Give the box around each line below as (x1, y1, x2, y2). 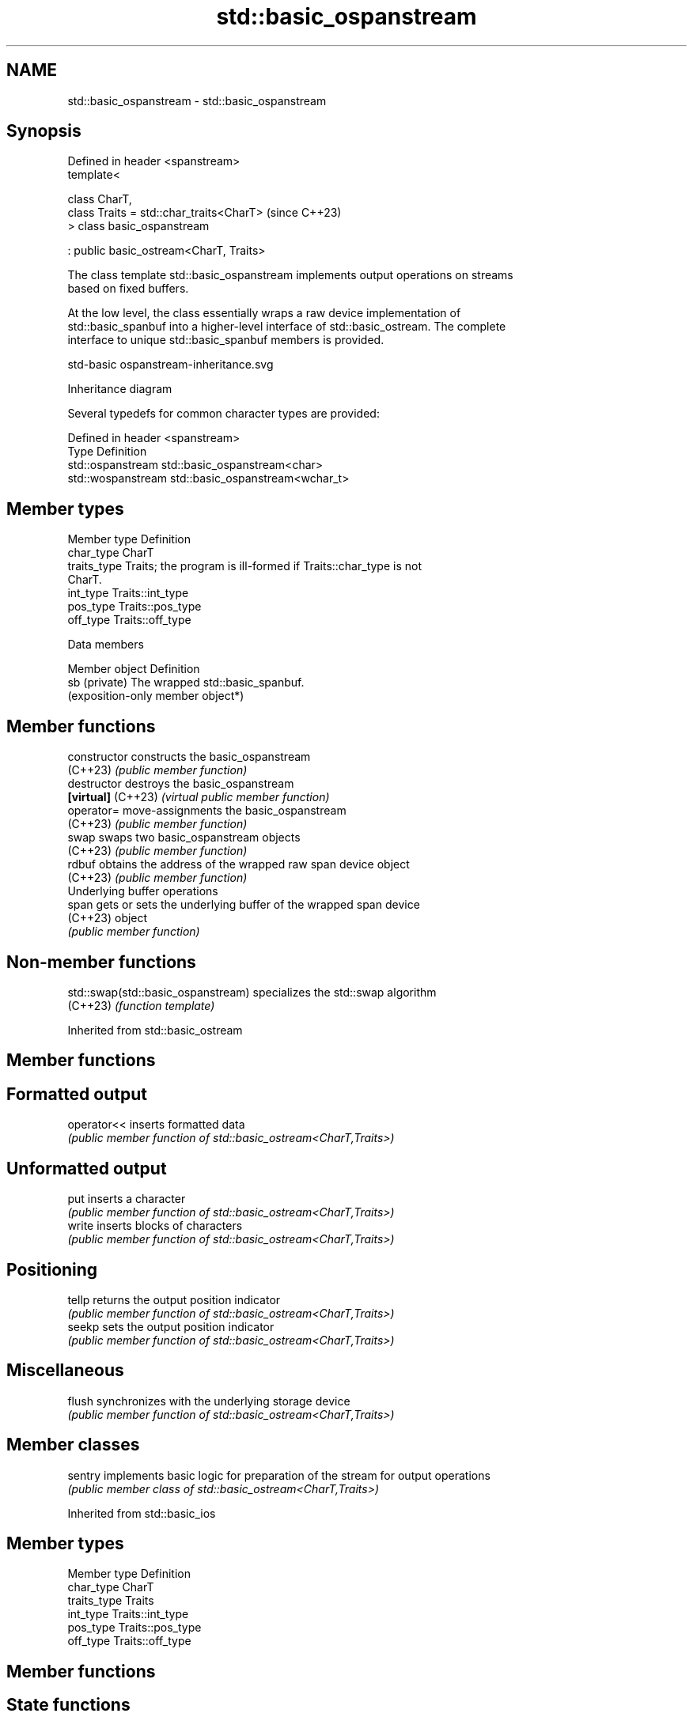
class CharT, (67, 192, 132, 206)
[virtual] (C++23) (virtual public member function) (67, 790, 330, 804)
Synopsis (6, 121, 81, 142)
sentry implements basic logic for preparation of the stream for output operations (67, 1468, 490, 1482)
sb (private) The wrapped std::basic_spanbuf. (67, 675, 305, 690)
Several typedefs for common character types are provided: (67, 407, 380, 421)
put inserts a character (67, 1192, 186, 1206)
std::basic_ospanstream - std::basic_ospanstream (67, 93, 327, 108)
